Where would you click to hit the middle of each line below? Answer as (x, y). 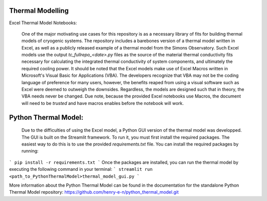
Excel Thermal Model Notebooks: (43, 23)
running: (30, 151)
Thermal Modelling (39, 11)
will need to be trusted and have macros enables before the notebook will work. (103, 103)
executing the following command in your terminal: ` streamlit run (81, 169)
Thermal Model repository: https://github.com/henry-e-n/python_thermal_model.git (94, 192)
